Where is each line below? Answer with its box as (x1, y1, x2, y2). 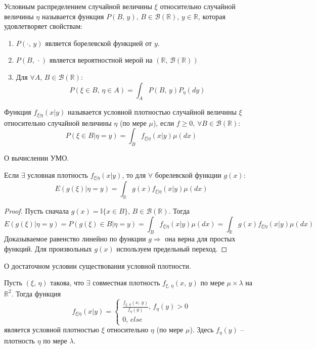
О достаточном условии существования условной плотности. (4, 260, 191, 271)
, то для (122, 169, 146, 180)
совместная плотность (93, 277, 160, 288)
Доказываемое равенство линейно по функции (4, 233, 146, 244)
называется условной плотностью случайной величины (67, 107, 237, 117)
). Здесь (190, 324, 214, 335)
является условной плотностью (4, 324, 99, 335)
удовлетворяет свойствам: (4, 21, 82, 31)
